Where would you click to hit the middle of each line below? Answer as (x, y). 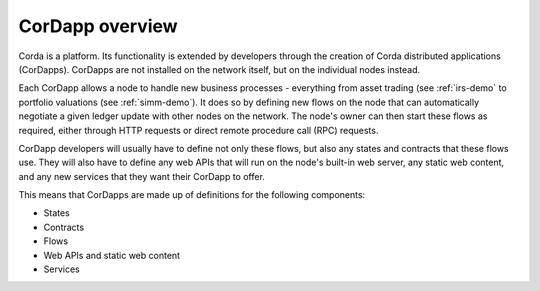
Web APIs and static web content (111, 255)
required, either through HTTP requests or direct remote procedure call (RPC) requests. (198, 130)
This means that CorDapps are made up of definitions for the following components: (192, 195)
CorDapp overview (98, 26)
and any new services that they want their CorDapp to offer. (141, 176)
